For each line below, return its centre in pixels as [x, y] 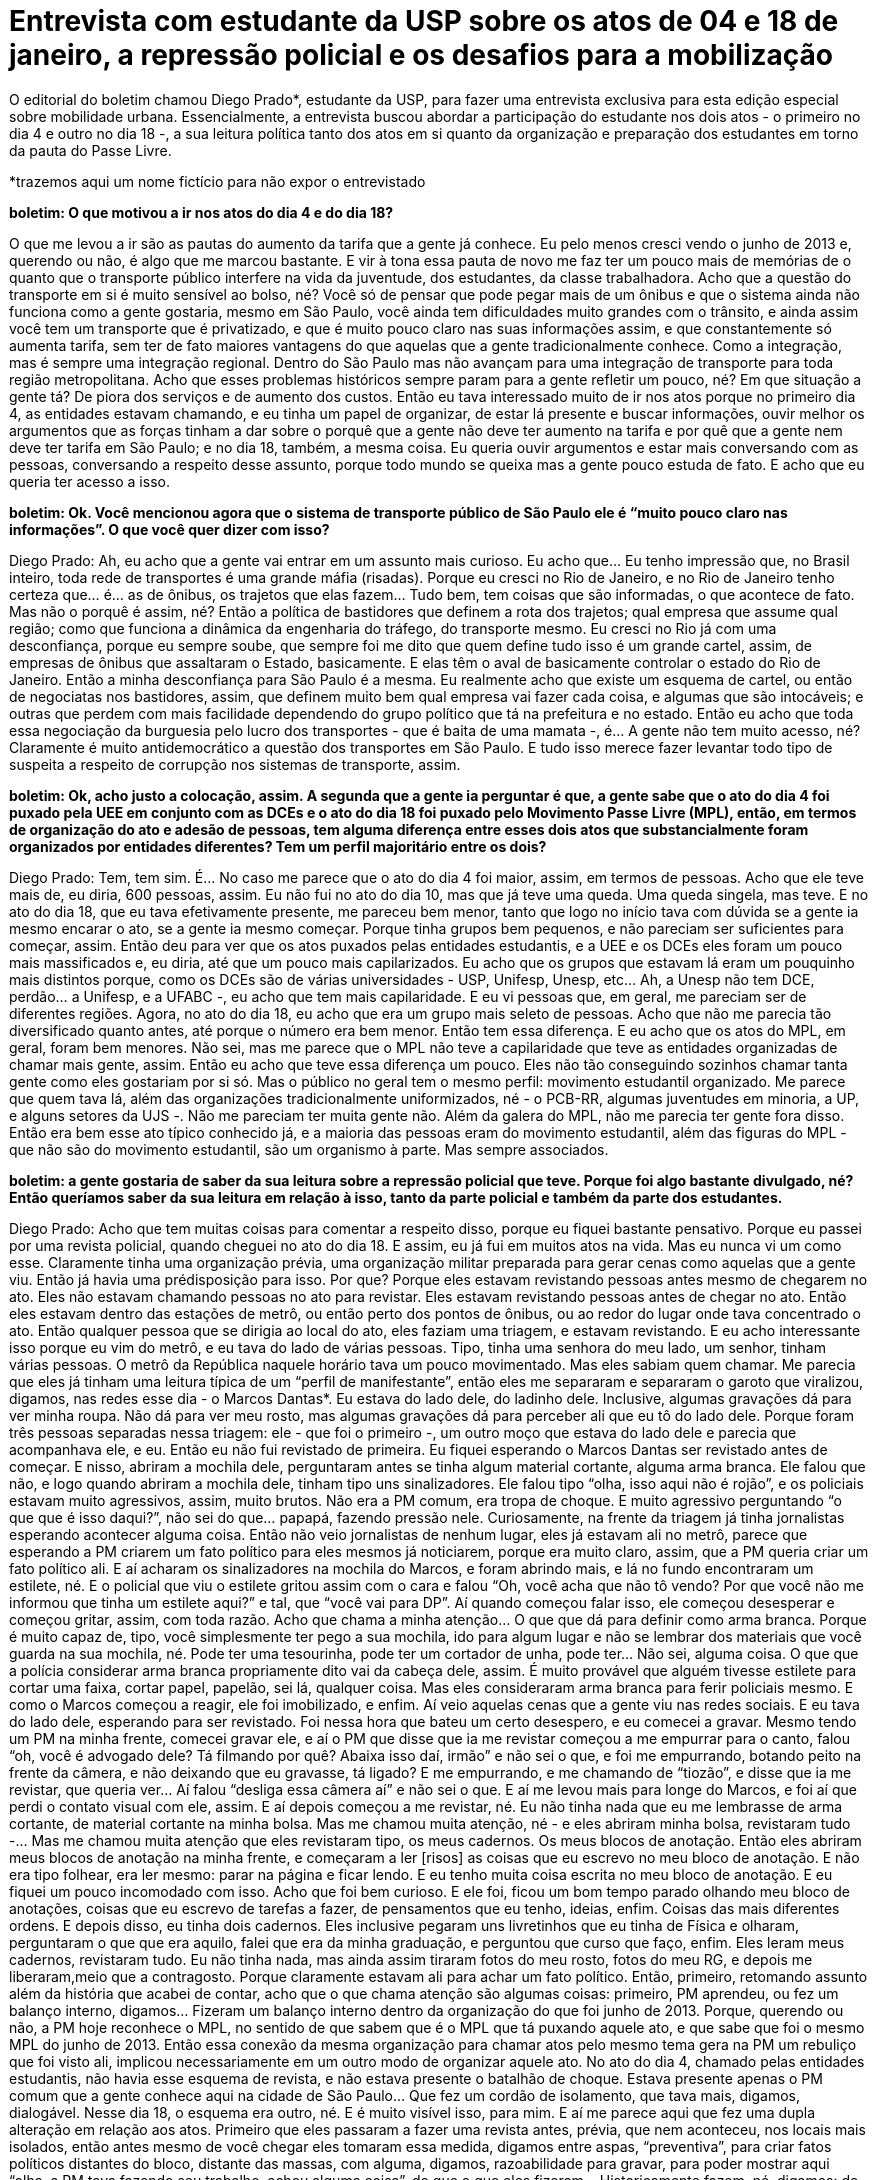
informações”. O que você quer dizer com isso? [169, 529]
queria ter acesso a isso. [89, 481]
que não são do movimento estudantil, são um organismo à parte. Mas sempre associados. [309, 1149]
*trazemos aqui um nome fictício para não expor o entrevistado [217, 181]
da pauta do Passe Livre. [90, 150]
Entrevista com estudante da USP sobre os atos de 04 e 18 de [424, 21]
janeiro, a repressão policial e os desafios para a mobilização [421, 55]
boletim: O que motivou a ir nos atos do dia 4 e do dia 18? [201, 212]
